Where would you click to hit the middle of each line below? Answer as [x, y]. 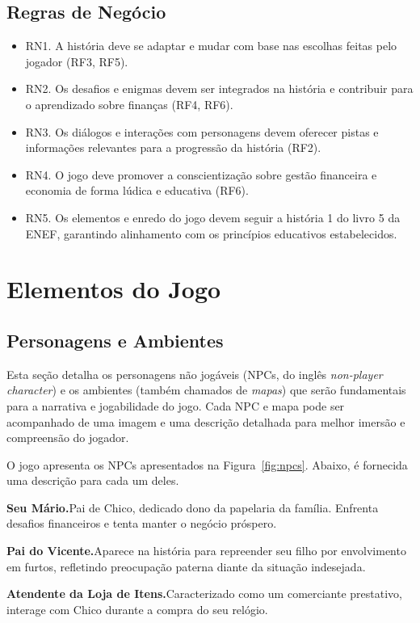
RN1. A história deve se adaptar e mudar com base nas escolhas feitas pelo [211, 46]
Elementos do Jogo [114, 289]
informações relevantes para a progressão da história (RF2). [173, 147]
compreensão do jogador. [68, 438]
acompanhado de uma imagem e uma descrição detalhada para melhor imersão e [206, 421]
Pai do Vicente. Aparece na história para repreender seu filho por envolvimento [206, 551]
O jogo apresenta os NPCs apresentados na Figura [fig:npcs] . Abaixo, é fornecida [207, 464]
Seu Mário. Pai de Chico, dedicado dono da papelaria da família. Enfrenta [193, 507]
